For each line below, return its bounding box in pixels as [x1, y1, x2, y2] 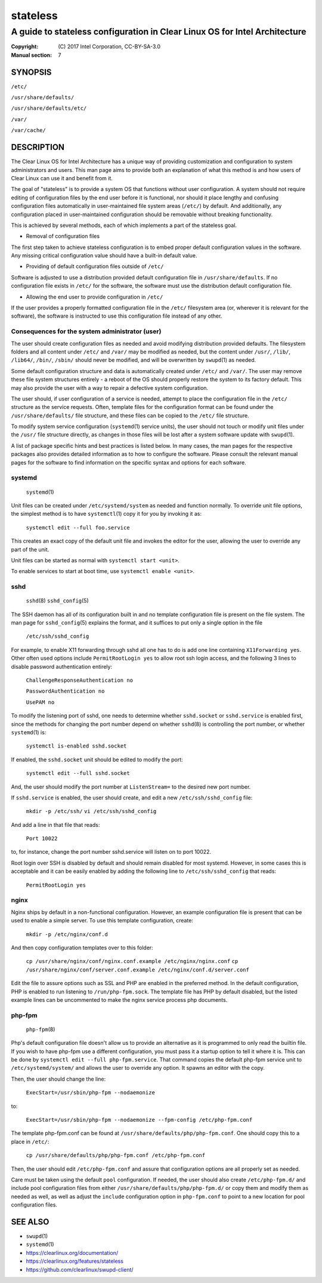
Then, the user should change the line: [11, 1075, 106, 1082]
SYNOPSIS [11, 67, 52, 77]
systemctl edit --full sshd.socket [26, 770, 131, 777]
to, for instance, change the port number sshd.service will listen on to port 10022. [11, 848, 212, 856]
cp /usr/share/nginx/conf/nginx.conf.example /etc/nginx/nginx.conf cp [26, 958, 239, 965]
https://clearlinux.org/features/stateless [26, 1257, 123, 1265]
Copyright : [11, 43, 39, 50]
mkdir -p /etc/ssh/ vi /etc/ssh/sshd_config [26, 808, 157, 815]
